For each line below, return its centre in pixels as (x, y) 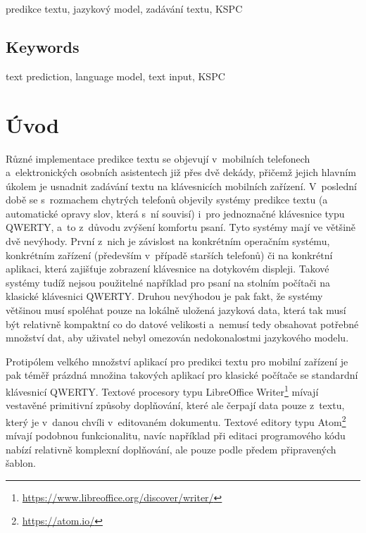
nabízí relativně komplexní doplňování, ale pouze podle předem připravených (171, 449)
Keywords (43, 46)
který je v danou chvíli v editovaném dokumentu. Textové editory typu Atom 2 (176, 420)
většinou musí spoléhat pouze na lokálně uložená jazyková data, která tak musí (176, 310)
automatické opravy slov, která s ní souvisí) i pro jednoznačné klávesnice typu (175, 213)
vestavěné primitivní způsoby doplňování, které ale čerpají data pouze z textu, (175, 405)
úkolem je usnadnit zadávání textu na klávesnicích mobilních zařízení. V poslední (181, 186)
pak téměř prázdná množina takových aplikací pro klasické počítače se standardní (182, 375)
